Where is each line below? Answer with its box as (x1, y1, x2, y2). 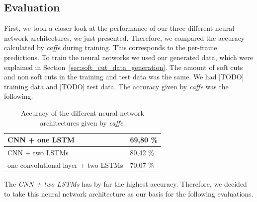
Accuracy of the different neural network (21, 107, 144, 118)
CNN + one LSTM (7, 135, 75, 145)
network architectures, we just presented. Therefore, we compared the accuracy (4, 32, 245, 43)
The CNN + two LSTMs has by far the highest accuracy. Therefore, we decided (4, 178, 247, 189)
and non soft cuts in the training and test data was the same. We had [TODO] (4, 71, 244, 82)
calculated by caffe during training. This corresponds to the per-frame (4, 42, 217, 53)
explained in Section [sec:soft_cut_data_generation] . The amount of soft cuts (4, 62, 243, 72)
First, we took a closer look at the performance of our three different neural (4, 23, 235, 33)
